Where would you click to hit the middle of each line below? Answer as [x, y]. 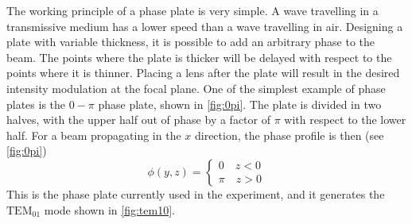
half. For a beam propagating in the [94, 135]
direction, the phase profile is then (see [289, 135]
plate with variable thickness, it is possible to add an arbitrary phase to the [191, 42]
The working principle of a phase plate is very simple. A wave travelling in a [192, 10]
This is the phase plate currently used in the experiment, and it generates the [196, 193]
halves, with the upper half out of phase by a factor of [138, 120]
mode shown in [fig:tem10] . [109, 209]
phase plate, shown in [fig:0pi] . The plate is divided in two [240, 104]
